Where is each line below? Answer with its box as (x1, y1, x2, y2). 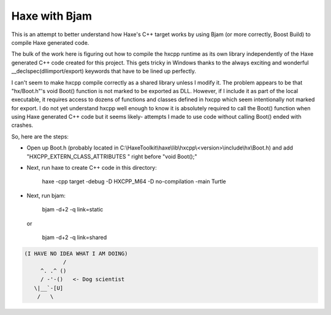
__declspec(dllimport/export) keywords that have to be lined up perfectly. (11, 67, 196, 75)
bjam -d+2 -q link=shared (42, 233, 107, 241)
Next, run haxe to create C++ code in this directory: (26, 164, 158, 172)
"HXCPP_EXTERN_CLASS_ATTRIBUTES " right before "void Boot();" (26, 153, 197, 160)
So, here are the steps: (11, 132, 69, 140)
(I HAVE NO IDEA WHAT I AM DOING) (24, 250, 128, 257)
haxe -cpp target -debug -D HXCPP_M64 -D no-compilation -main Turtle (42, 178, 226, 185)
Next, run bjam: (26, 192, 66, 199)
